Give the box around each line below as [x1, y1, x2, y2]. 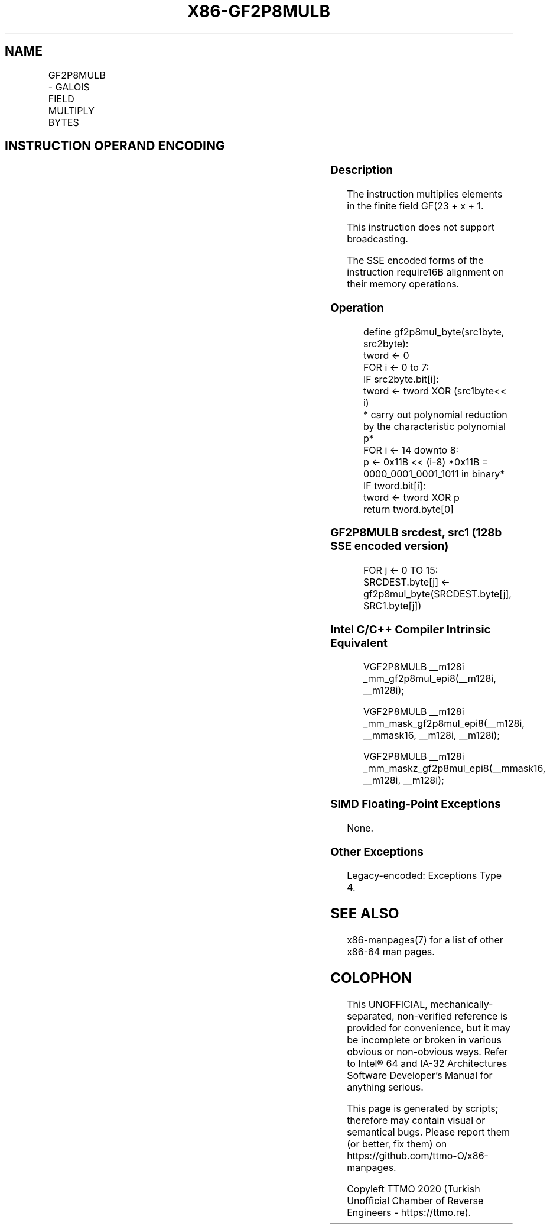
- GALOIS [48, 80, 90, 93]
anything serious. [347, 1081, 424, 1093]
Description [330, 163, 393, 177]
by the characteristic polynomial [363, 420, 506, 432]
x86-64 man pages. [347, 946, 435, 958]
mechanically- [430, 998, 493, 1010]
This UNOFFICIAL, [347, 998, 428, 1010]
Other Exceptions [330, 845, 424, 859]
